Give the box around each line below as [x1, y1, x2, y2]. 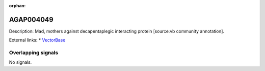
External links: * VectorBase [9, 37, 66, 43]
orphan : [9, 3, 26, 8]
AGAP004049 [9, 15, 53, 24]
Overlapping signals [9, 49, 58, 56]
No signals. [9, 59, 32, 65]
